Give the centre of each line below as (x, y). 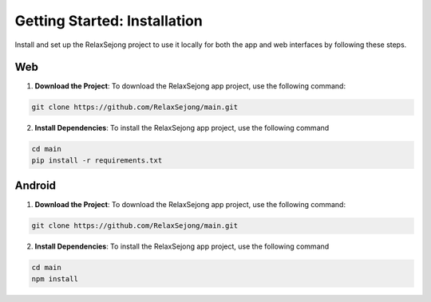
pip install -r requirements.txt (97, 160)
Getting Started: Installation (109, 21)
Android (35, 186)
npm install (55, 278)
